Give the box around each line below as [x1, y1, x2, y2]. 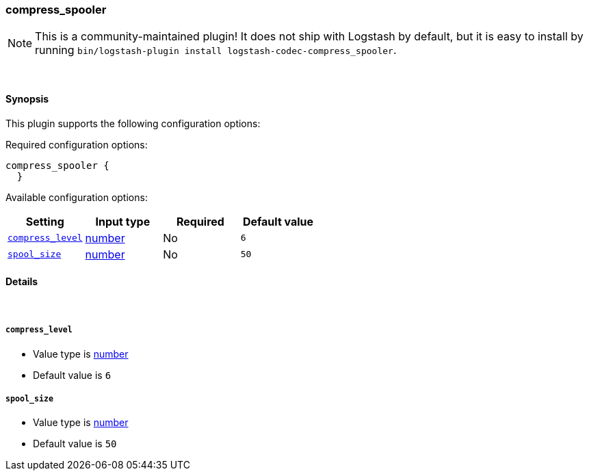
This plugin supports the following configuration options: [5, 117, 261, 129]
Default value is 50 [33, 438, 117, 450]
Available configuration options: [5, 191, 148, 203]
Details [5, 276, 38, 288]
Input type [95, 214, 150, 228]
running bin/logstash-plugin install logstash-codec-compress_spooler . [35, 43, 397, 57]
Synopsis [5, 92, 49, 105]
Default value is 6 [33, 369, 112, 381]
